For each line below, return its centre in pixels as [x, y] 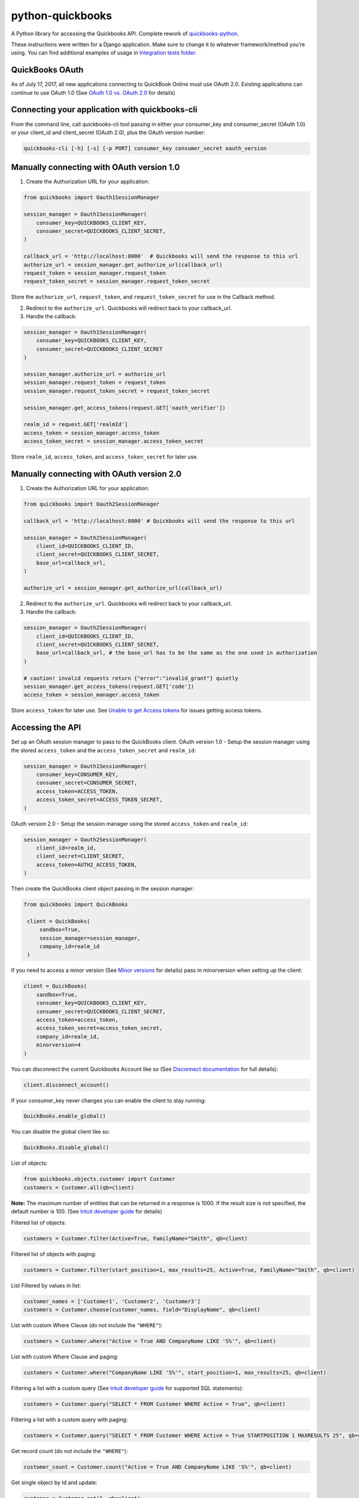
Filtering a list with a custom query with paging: [69, 1420]
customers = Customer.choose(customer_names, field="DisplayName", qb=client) [142, 1310]
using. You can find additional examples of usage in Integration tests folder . [104, 53]
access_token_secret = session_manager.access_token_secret [114, 441]
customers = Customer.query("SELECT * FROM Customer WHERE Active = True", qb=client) [155, 1404]
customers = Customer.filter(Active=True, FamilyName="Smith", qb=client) [136, 1238]
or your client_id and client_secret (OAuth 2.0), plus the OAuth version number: [108, 132]
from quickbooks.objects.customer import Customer [100, 1179]
